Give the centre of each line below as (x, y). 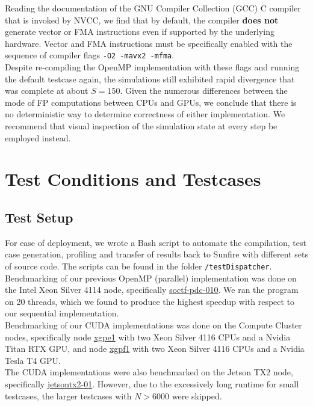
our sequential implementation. (62, 313)
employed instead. (38, 137)
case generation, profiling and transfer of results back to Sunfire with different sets (156, 254)
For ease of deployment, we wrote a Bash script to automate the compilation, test (156, 242)
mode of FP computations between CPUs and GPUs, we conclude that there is (151, 102)
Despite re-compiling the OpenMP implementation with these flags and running (152, 67)
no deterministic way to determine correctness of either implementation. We (145, 114)
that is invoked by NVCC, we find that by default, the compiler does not (142, 20)
